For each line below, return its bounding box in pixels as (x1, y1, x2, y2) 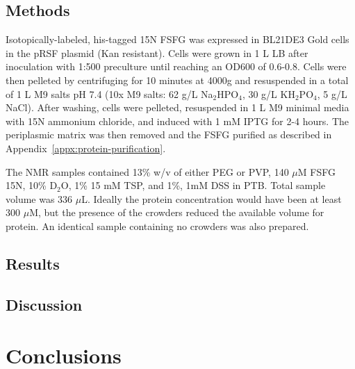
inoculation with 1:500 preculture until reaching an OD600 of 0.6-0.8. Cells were (6, 59, 347, 74)
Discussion (6, 293, 83, 315)
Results (6, 252, 60, 274)
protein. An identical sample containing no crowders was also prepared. (6, 218, 309, 233)
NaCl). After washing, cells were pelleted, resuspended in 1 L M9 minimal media (6, 100, 349, 115)
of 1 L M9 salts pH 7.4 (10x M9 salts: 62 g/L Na (6, 86, 213, 101)
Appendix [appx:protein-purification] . (6, 140, 166, 155)
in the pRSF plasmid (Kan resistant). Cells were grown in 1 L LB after (6, 45, 308, 60)
